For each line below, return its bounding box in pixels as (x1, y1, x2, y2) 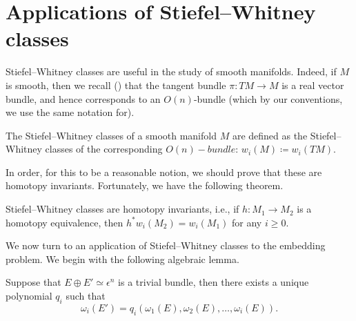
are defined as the (232, 128, 308, 142)
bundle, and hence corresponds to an (6, 91, 161, 106)
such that (66, 289, 106, 303)
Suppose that (6, 275, 61, 289)
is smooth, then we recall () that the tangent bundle (6, 77, 226, 92)
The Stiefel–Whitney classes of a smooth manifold (6, 128, 217, 142)
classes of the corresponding (45, 142, 163, 156)
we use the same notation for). (6, 105, 135, 119)
